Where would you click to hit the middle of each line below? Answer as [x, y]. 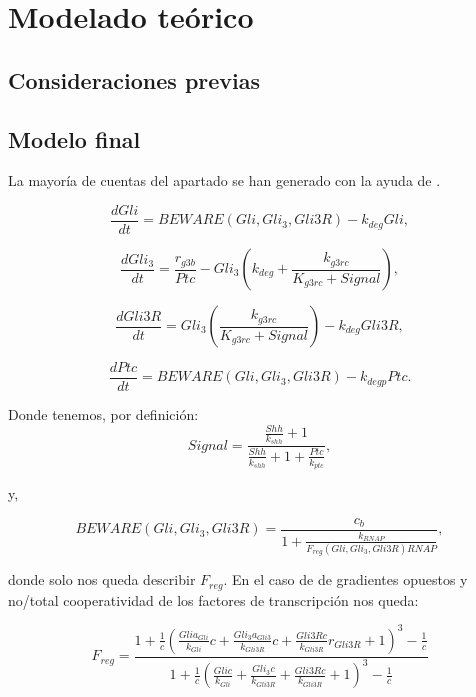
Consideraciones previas [134, 79]
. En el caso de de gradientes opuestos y [345, 579]
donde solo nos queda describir [102, 579]
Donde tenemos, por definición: [103, 414]
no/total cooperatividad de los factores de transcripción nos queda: [213, 599]
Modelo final [74, 138]
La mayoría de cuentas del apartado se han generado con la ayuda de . [224, 180]
